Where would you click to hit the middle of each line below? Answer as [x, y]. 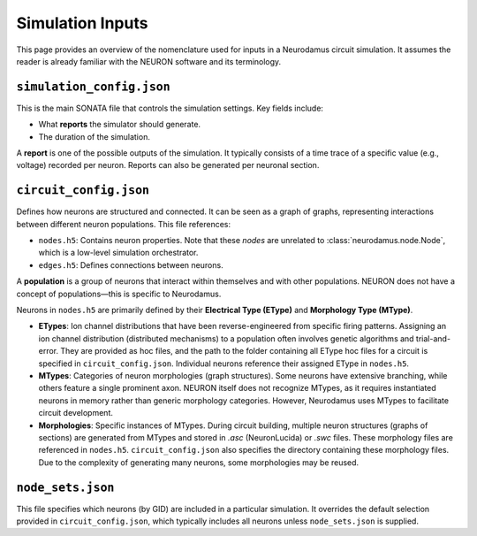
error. [49, 351]
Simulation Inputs [82, 23]
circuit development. [76, 413]
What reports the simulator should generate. [120, 125]
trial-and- [433, 338]
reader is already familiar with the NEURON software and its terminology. [149, 61]
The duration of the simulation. [94, 136]
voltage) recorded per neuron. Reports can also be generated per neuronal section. [168, 165]
